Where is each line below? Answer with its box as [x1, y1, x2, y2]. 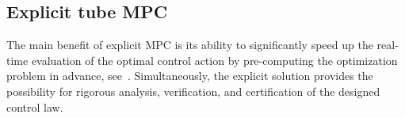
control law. [6, 98, 63, 115]
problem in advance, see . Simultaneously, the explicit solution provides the [6, 67, 373, 84]
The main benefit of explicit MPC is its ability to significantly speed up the [6, 36, 373, 53]
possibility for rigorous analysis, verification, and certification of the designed [6, 82, 380, 99]
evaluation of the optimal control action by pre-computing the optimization [31, 51, 398, 68]
